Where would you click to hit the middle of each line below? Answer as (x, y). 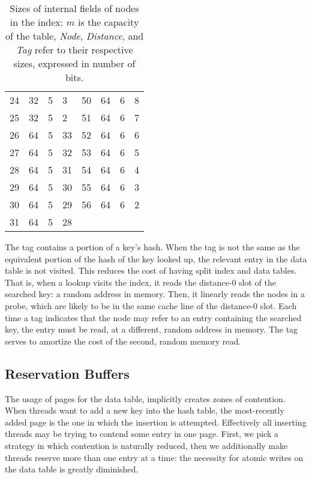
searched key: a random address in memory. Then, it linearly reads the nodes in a (155, 294)
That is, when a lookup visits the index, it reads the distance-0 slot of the (140, 282)
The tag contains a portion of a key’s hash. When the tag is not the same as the (152, 247)
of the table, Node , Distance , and (74, 36)
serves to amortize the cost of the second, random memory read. (123, 341)
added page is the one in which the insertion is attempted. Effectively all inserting (156, 422)
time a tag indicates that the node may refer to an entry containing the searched (153, 317)
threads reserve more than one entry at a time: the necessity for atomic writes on (154, 457)
